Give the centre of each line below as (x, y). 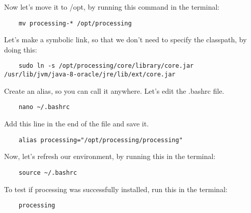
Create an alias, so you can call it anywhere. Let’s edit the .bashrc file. (114, 90)
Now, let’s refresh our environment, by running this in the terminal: (110, 156)
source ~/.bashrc (48, 172)
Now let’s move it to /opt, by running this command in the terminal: (112, 7)
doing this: (21, 49)
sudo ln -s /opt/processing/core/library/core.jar (106, 66)
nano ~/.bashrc (44, 107)
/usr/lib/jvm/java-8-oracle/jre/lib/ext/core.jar (90, 75)
